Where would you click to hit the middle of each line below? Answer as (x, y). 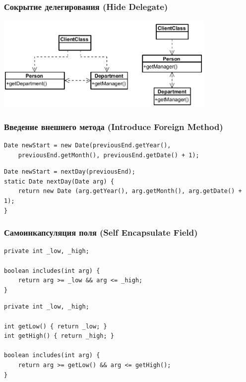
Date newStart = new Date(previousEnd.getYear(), (88, 146)
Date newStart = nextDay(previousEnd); (70, 172)
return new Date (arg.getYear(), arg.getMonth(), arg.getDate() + (130, 191)
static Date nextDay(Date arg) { (59, 181)
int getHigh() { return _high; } (59, 336)
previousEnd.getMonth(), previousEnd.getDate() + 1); (109, 155)
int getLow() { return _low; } (56, 326)
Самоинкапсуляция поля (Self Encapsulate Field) (101, 232)
